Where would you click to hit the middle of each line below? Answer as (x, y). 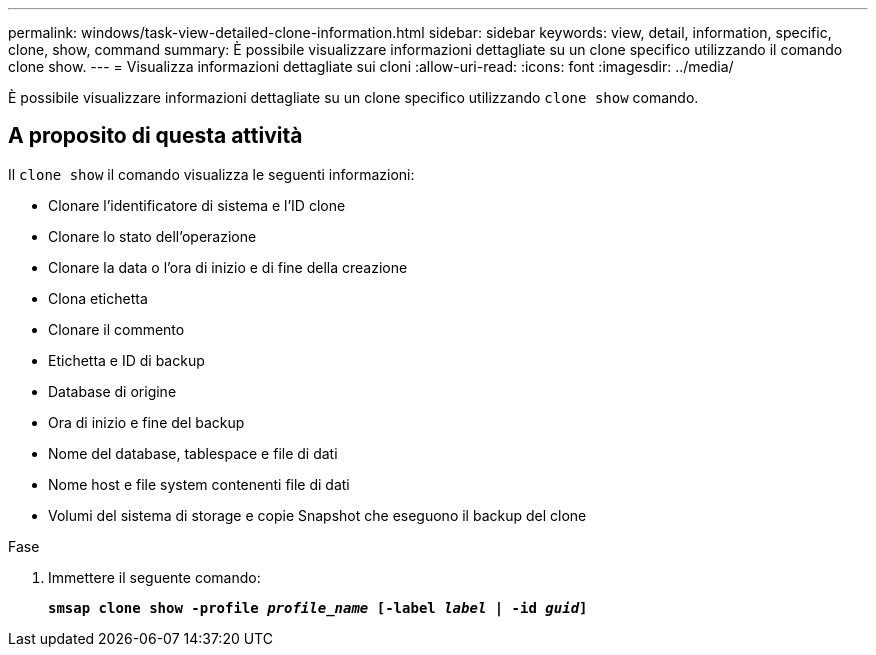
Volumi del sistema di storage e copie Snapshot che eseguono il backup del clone (317, 515)
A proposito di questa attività (155, 136)
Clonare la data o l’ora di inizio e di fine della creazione (228, 267)
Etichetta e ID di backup (126, 360)
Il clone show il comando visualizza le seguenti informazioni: (211, 174)
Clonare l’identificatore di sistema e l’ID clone (197, 205)
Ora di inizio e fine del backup (146, 422)
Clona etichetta (98, 298)
